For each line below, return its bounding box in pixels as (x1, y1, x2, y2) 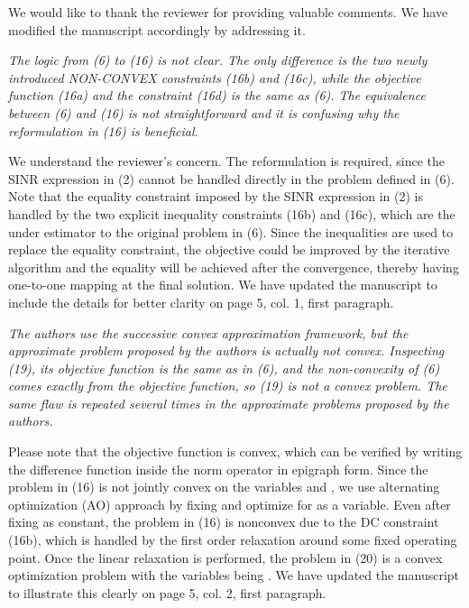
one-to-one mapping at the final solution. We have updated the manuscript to (8, 275, 437, 294)
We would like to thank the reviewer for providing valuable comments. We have (8, 3, 448, 21)
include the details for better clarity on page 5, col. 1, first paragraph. (8, 292, 394, 311)
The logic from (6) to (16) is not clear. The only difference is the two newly (8, 51, 428, 69)
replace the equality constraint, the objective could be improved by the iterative (8, 240, 450, 259)
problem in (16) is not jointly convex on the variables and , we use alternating (8, 477, 440, 496)
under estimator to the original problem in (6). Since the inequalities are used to (8, 222, 454, 241)
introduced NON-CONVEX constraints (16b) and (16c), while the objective (8, 68, 421, 87)
